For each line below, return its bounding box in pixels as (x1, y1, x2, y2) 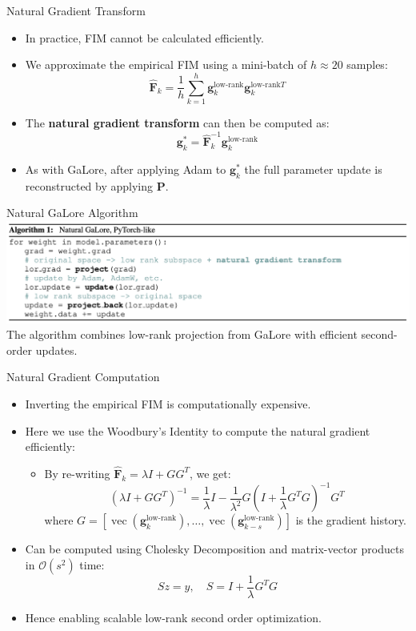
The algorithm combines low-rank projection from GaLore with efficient (6, 326, 358, 343)
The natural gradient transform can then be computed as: (25, 114, 330, 131)
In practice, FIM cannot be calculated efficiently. (25, 29, 264, 46)
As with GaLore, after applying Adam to (25, 161, 226, 178)
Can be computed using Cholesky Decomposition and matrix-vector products (25, 541, 404, 557)
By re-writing (44, 464, 110, 481)
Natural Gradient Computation (6, 368, 160, 385)
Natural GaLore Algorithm (6, 204, 138, 221)
